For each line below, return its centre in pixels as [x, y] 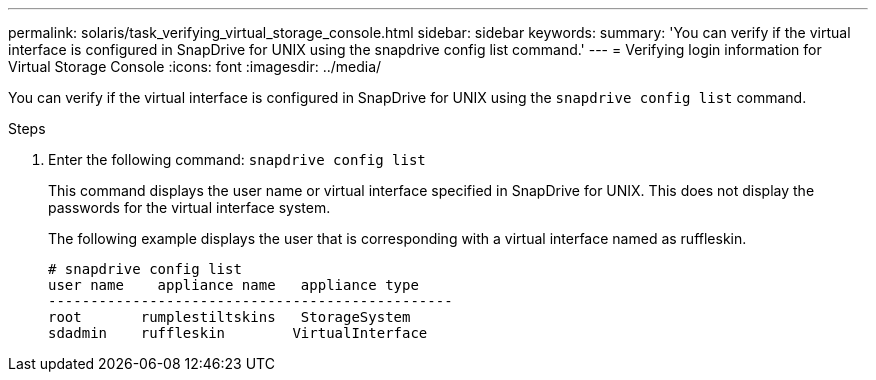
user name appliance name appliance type [233, 285]
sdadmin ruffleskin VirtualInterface [238, 333]
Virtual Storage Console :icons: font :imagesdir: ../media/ [195, 66]
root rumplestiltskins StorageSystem [229, 317]
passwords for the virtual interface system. [189, 207]
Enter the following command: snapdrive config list [237, 159]
